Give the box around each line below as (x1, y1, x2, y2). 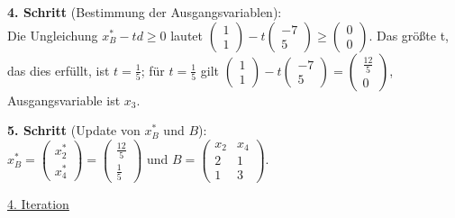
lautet (170, 25, 204, 44)
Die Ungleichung (7, 25, 98, 44)
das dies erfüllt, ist (7, 60, 110, 79)
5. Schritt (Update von (7, 121, 141, 140)
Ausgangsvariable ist (7, 90, 121, 109)
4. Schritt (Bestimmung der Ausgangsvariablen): (7, 3, 282, 21)
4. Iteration (7, 194, 69, 213)
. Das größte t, (369, 25, 449, 44)
